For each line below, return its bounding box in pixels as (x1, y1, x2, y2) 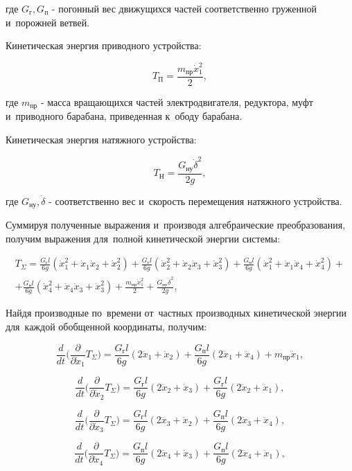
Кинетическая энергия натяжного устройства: (6, 132, 197, 147)
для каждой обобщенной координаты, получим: (6, 319, 207, 333)
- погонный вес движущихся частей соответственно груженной (51, 1, 317, 15)
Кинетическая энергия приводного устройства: (6, 38, 202, 53)
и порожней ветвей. (6, 15, 90, 29)
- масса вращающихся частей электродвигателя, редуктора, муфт (40, 94, 313, 109)
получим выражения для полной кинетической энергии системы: (6, 231, 281, 245)
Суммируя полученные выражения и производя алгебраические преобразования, (6, 217, 346, 232)
